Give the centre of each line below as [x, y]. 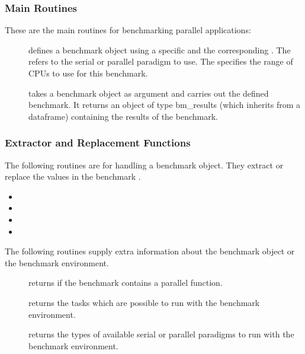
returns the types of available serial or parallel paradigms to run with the [161, 334]
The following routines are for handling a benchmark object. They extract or [144, 165]
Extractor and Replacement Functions [98, 143]
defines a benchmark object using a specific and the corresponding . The [160, 50]
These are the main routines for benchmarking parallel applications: [128, 30]
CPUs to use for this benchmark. [88, 73]
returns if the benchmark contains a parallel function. [126, 283]
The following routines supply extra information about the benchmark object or [150, 251]
